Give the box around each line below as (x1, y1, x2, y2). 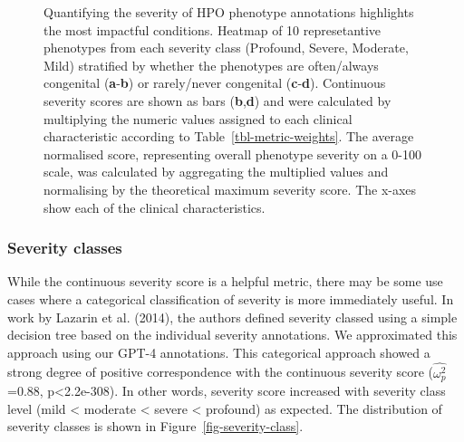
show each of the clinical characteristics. (43, 197, 266, 216)
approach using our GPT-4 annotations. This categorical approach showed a (7, 342, 430, 361)
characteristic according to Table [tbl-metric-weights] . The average (43, 127, 414, 146)
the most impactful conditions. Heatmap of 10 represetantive (43, 20, 382, 39)
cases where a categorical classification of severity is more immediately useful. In (7, 289, 454, 308)
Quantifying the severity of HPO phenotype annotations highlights (43, 3, 414, 21)
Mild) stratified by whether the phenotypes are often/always (43, 55, 379, 74)
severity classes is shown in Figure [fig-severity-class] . (7, 417, 304, 436)
